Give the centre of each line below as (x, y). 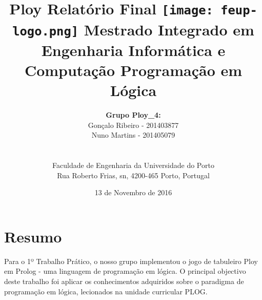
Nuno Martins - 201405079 (133, 135)
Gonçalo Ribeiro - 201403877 (133, 125)
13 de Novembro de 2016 (133, 192)
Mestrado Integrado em (169, 29)
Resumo (33, 236)
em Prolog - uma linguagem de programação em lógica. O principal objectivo (125, 271)
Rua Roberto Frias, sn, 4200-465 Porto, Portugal (133, 175)
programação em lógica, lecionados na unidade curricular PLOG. (106, 291)
